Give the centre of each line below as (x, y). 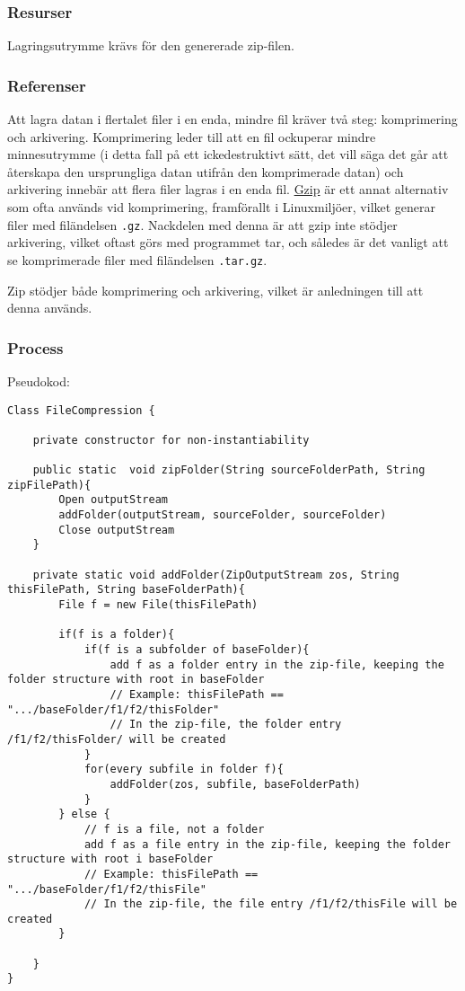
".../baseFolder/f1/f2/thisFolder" (114, 709)
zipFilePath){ (49, 485)
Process (35, 347)
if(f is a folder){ (117, 635)
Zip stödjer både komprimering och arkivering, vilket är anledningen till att (215, 290)
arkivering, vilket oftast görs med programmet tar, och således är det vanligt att (228, 242)
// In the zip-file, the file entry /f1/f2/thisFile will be (271, 904)
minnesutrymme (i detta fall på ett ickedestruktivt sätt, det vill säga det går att (228, 154)
